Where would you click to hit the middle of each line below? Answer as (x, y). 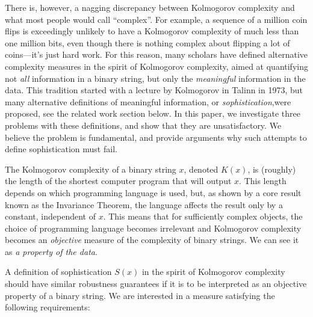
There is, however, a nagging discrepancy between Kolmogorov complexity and (150, 7)
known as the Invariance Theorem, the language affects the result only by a (144, 204)
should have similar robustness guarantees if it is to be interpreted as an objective (156, 284)
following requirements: (48, 307)
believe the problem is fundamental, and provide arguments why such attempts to (156, 137)
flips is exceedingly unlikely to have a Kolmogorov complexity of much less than (152, 31)
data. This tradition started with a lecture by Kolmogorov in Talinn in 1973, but (154, 90)
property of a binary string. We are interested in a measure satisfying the (140, 295)
